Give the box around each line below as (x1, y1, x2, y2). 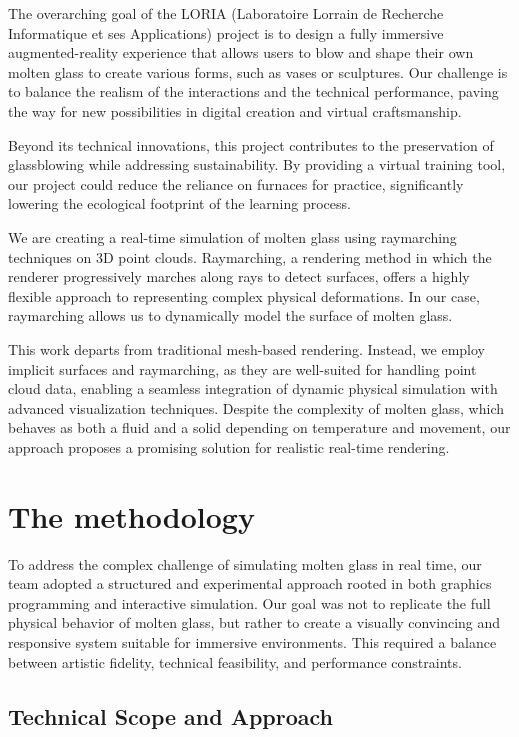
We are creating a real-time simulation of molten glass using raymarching (8, 226, 457, 247)
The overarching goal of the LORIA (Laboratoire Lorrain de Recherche (8, 3, 444, 23)
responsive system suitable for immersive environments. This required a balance (8, 631, 497, 652)
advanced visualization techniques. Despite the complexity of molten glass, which (8, 397, 505, 418)
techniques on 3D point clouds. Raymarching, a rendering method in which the (8, 246, 492, 267)
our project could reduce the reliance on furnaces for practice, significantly (8, 173, 464, 194)
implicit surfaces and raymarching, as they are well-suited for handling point (8, 358, 477, 379)
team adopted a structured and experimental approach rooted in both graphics (8, 573, 492, 594)
